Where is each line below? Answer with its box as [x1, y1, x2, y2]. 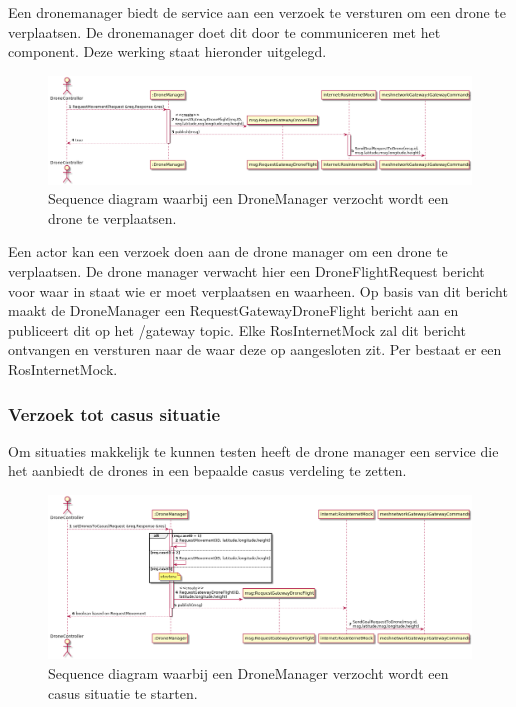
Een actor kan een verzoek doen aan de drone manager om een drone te [8, 241, 448, 262]
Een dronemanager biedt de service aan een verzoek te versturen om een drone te [8, 2, 506, 22]
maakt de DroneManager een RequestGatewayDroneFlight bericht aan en [8, 300, 459, 321]
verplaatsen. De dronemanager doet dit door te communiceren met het [8, 21, 441, 42]
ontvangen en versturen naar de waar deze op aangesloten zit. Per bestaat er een [8, 339, 502, 360]
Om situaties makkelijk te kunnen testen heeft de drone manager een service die [8, 440, 499, 461]
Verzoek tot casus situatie [8, 401, 221, 426]
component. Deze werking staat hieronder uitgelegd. [8, 41, 327, 62]
